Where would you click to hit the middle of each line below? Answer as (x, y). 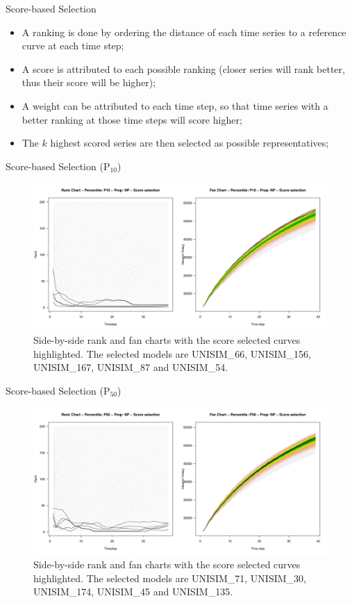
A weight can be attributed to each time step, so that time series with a (175, 105)
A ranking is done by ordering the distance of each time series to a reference (184, 32)
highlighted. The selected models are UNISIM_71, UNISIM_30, (170, 578)
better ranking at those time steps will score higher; (132, 119)
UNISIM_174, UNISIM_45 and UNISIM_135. (133, 592)
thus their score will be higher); (89, 82)
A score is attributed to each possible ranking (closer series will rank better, (183, 68)
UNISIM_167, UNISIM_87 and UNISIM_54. (131, 367)
